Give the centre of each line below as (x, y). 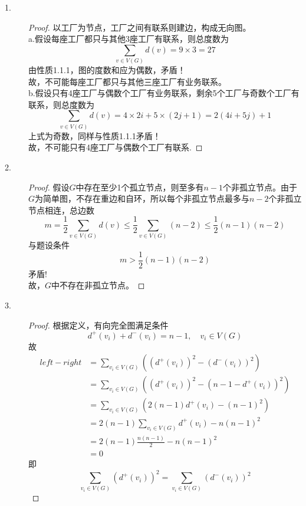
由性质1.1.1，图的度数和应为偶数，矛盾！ (107, 70)
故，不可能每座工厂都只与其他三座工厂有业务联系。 (127, 81)
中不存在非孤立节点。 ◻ (98, 285)
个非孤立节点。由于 (260, 187)
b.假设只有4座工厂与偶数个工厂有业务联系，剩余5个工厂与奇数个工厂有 (164, 93)
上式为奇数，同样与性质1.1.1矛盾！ (95, 135)
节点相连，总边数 (61, 210)
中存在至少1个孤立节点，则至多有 (140, 187)
